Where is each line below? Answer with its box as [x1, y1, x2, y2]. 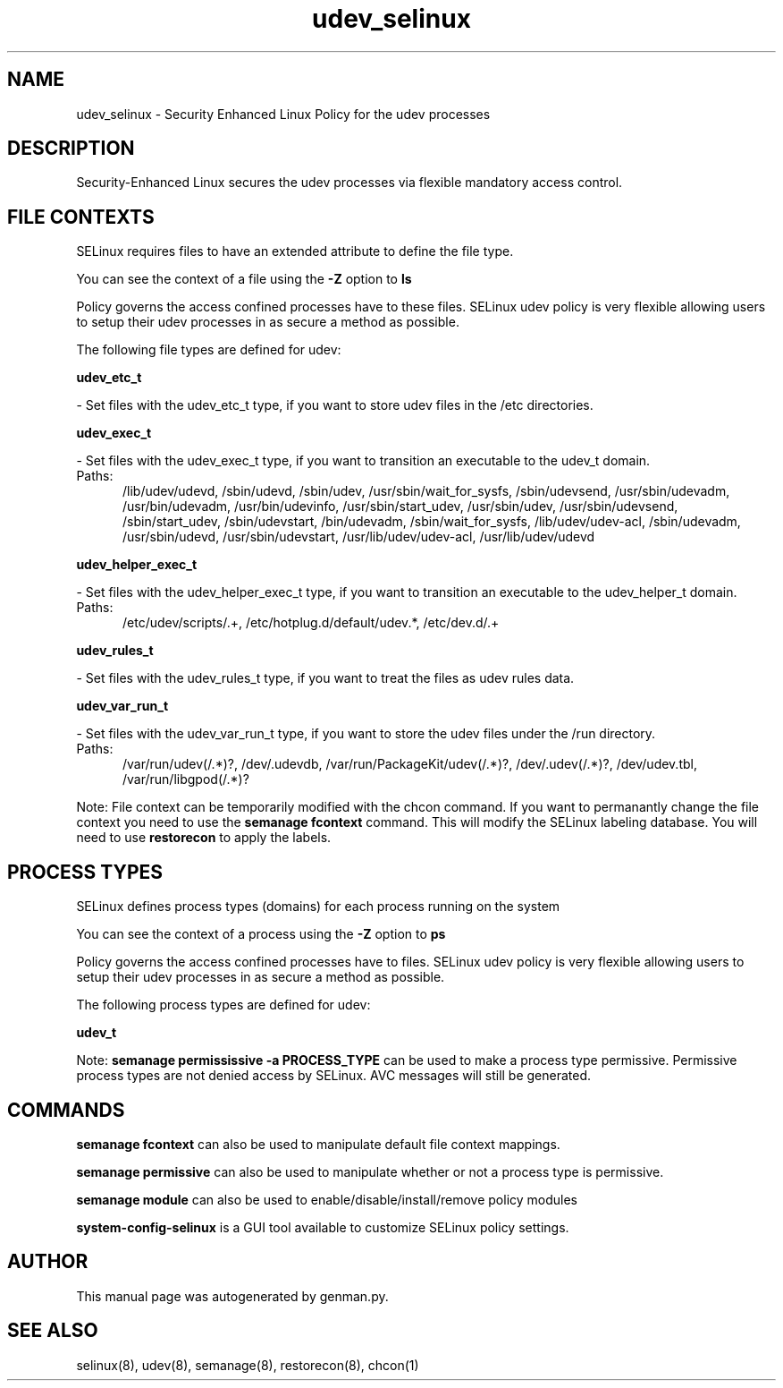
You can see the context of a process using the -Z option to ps [76, 926, 446, 942]
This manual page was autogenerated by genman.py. [76, 1288, 389, 1304]
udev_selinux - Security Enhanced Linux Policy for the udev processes [76, 106, 491, 122]
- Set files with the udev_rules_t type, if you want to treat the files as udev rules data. [76, 670, 575, 686]
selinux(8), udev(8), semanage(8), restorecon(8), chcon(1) [76, 1357, 419, 1373]
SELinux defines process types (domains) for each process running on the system [76, 898, 560, 915]
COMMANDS [7, 1098, 125, 1121]
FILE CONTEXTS [7, 205, 155, 228]
